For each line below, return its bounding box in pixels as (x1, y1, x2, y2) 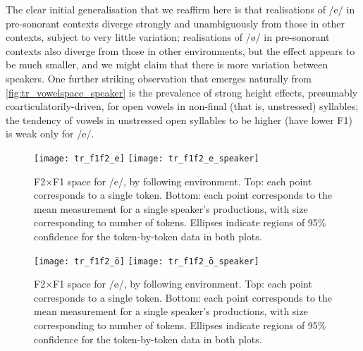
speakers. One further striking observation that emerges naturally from (6, 70, 312, 85)
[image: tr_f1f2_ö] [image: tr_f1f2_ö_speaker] (34, 256, 259, 266)
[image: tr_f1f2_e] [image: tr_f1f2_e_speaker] (34, 153, 259, 164)
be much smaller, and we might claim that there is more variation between (6, 57, 328, 72)
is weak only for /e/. (6, 126, 94, 141)
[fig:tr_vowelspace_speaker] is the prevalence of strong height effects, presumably (6, 85, 358, 99)
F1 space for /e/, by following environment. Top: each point (53, 173, 312, 188)
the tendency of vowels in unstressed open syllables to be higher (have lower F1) (6, 112, 352, 127)
